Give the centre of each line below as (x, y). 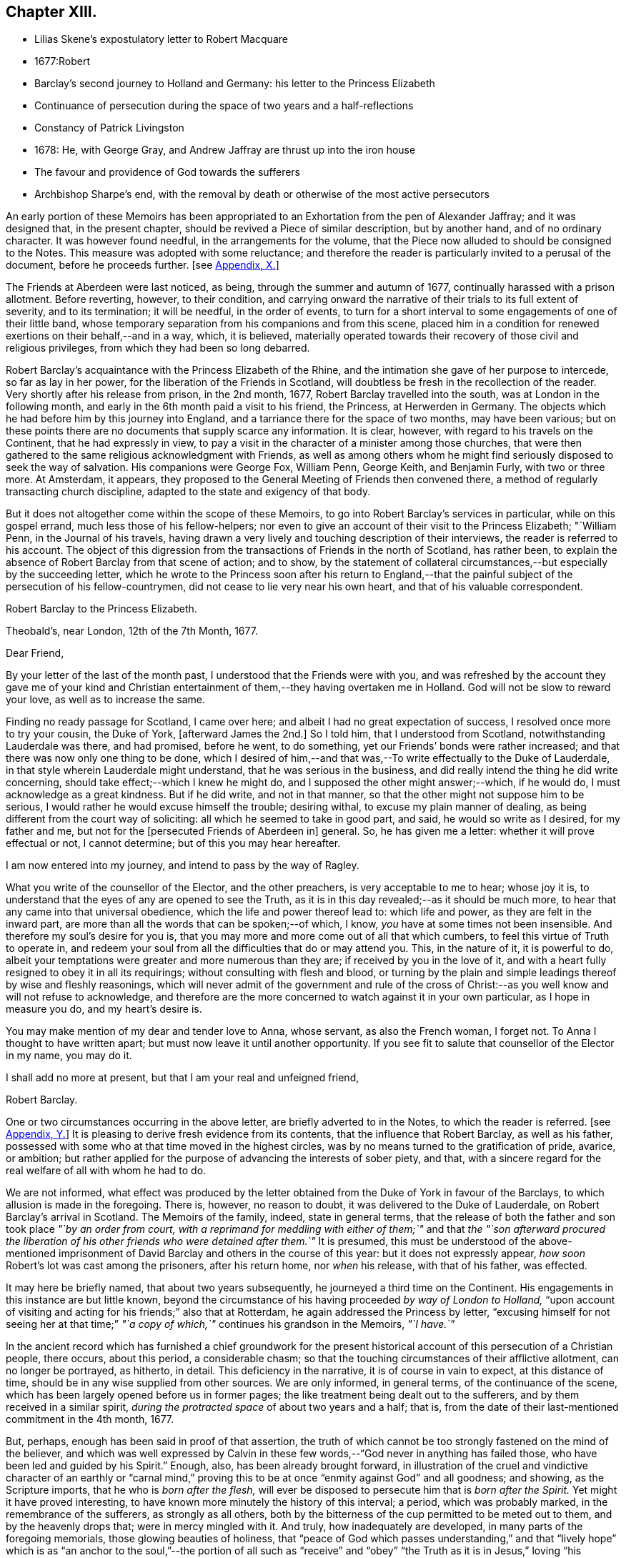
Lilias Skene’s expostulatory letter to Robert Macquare (161, 39)
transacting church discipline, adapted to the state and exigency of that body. (188, 492)
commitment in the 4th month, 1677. (90, 1419)
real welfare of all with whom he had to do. (106, 1171)
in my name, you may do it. (69, 1056)
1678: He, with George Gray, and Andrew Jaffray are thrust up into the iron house (225, 150)
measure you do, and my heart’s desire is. (104, 1009)
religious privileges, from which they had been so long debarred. (158, 348)
